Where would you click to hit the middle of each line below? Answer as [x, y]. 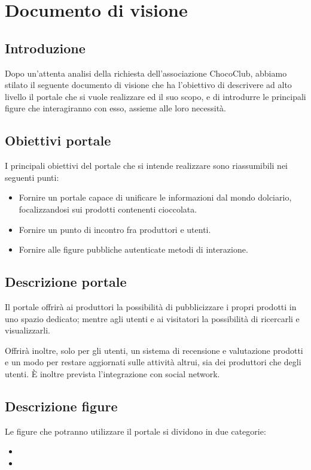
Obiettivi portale [58, 140]
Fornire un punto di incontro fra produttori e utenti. [115, 229]
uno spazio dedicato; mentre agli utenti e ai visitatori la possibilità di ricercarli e [152, 318]
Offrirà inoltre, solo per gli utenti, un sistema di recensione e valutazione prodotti [154, 350]
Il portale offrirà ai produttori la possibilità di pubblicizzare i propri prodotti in [151, 306]
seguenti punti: [32, 177]
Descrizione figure [61, 406]
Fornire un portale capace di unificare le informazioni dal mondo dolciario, [155, 197]
